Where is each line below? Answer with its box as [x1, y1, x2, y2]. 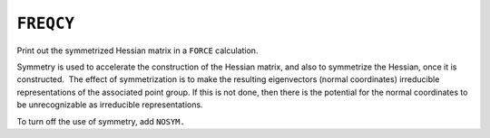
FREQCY [16, 14, 75, 33]
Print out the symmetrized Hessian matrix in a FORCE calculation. [16, 45, 259, 56]
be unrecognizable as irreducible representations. [16, 99, 203, 110]
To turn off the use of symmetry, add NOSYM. [16, 115, 185, 126]
